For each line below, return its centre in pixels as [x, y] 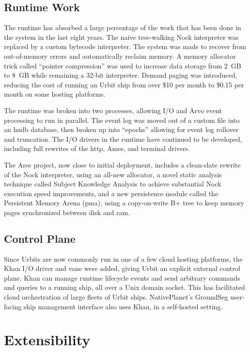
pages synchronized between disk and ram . [67, 212]
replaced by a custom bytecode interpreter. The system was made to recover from [125, 46]
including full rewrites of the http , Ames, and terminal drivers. [97, 148]
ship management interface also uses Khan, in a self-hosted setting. [123, 306]
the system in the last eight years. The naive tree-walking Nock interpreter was [121, 37]
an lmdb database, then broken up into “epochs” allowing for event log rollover [121, 129]
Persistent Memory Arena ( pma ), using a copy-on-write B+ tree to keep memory [124, 203]
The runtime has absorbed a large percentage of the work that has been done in [123, 27]
